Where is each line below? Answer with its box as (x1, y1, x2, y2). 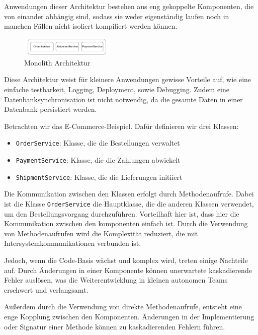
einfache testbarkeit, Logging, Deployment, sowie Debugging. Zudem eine (4, 84, 229, 95)
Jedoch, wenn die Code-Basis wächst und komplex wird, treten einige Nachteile (4, 255, 248, 265)
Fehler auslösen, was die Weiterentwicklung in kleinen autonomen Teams (4, 275, 228, 285)
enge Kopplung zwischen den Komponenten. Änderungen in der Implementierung (4, 311, 254, 321)
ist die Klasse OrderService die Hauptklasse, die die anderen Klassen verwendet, (4, 198, 254, 209)
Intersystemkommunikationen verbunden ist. (4, 238, 141, 248)
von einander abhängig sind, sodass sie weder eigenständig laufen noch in (4, 11, 229, 21)
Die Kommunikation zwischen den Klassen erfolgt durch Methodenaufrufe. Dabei (4, 188, 254, 199)
